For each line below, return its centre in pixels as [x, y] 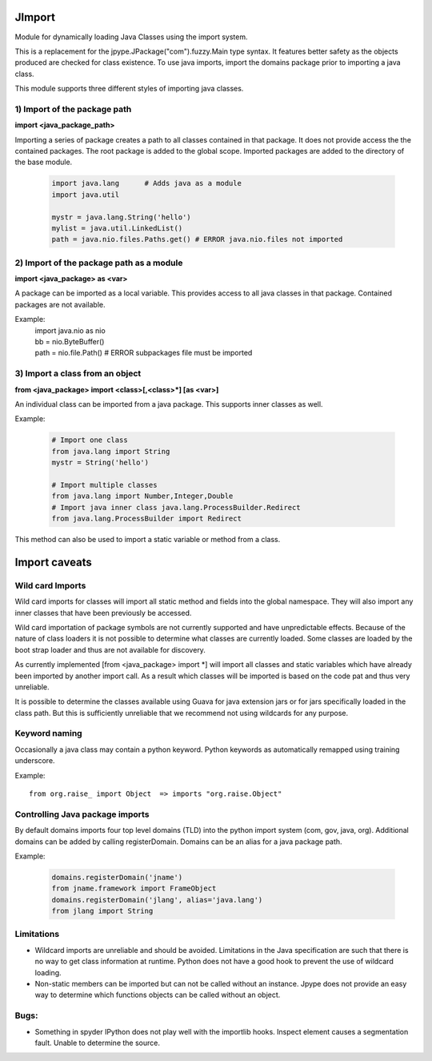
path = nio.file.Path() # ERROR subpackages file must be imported [144, 353]
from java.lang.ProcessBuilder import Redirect [146, 519]
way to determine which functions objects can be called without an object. [158, 995]
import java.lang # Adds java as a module [146, 183]
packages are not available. [60, 304]
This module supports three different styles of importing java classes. [129, 89]
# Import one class [90, 440]
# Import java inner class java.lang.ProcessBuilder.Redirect [176, 507]
